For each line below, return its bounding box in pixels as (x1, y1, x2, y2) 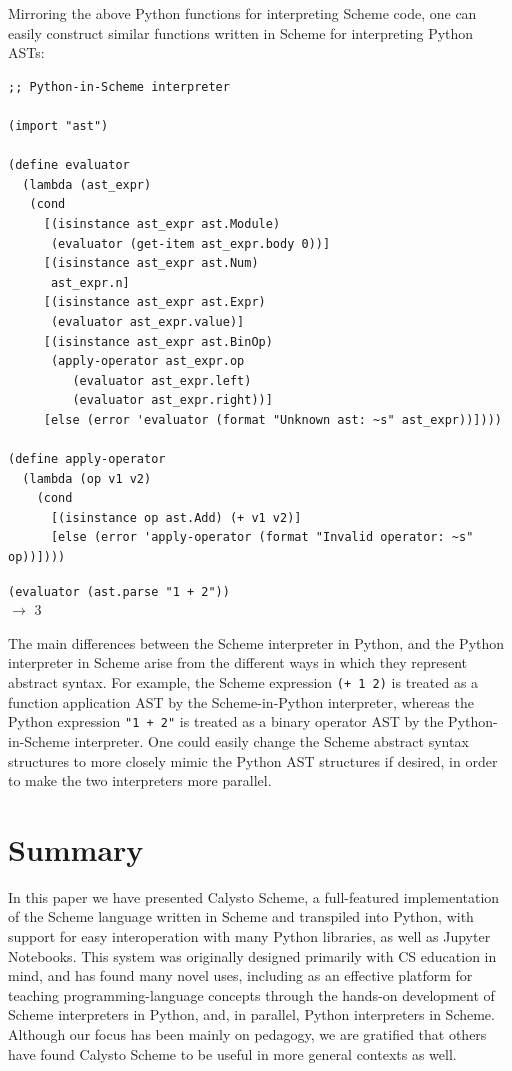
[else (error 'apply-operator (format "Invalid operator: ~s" (50, 530, 474, 545)
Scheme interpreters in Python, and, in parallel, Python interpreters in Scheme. (8, 1004, 495, 1025)
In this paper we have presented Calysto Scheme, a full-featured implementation (8, 886, 500, 907)
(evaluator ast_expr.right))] (72, 393, 273, 408)
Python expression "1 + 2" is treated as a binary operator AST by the (8, 711, 444, 732)
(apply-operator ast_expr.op (50, 354, 245, 369)
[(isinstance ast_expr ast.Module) (43, 216, 281, 231)
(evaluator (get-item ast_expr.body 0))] (50, 236, 331, 251)
